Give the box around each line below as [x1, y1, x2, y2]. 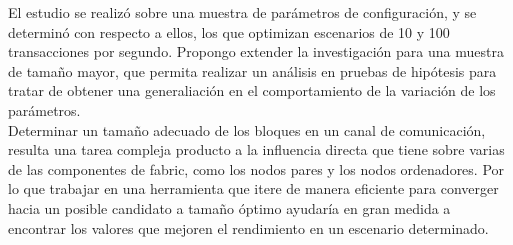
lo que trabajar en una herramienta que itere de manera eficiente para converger [8, 178, 499, 199]
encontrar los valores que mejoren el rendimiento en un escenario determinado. [8, 217, 489, 238]
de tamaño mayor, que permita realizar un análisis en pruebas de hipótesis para [8, 60, 497, 81]
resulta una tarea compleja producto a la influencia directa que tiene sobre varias [8, 139, 505, 160]
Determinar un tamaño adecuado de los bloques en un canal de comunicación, [8, 119, 486, 140]
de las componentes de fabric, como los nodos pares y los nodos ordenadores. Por [8, 158, 505, 179]
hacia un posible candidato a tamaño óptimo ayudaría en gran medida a [8, 197, 451, 218]
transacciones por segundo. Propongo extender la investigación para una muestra [8, 41, 504, 62]
